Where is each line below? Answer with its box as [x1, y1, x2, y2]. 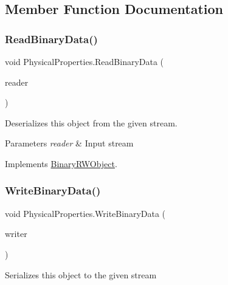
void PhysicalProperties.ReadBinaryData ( [5, 55, 164, 67]
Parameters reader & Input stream [5, 137, 134, 149]
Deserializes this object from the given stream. [5, 116, 178, 129]
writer [5, 227, 27, 240]
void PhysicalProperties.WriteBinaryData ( [5, 207, 166, 219]
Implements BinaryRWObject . [5, 157, 117, 170]
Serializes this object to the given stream [5, 268, 157, 281]
